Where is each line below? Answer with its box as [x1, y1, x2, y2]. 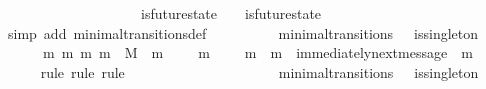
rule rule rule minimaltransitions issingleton [40, 61, 479, 82]
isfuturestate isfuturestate [140, 3, 322, 23]
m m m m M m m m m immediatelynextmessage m [42, 42, 473, 63]
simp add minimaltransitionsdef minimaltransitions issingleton [7, 22, 479, 43]
